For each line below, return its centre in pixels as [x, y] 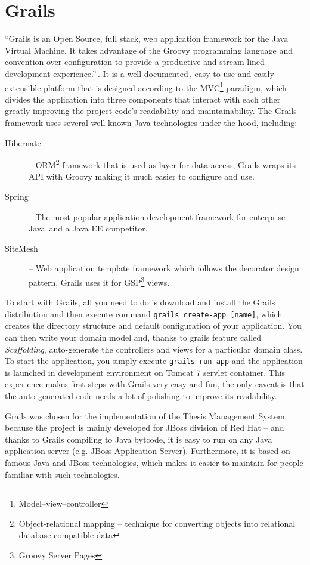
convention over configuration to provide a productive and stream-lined [135, 62]
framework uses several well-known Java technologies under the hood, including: [151, 122]
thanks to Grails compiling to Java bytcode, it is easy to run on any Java [139, 439]
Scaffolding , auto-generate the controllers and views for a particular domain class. [154, 349]
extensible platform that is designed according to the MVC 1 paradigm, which [146, 87]
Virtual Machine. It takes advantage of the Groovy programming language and [149, 50]
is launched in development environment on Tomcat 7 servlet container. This [145, 372]
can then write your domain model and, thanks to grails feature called [133, 337]
